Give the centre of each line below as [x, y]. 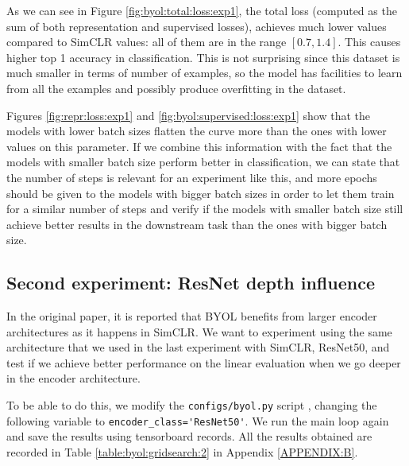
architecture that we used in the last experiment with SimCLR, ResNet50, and [198, 347]
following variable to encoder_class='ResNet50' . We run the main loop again [198, 420]
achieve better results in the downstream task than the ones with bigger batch [197, 224]
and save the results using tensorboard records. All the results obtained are [189, 436]
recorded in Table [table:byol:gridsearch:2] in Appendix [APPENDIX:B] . [182, 451]
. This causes [369, 42]
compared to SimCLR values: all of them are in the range [147, 42]
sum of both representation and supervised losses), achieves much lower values [197, 26]
